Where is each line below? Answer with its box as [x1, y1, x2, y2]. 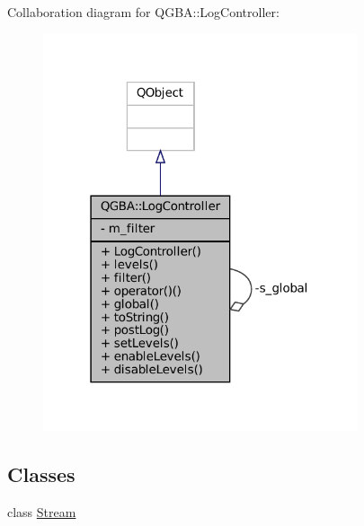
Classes [7, 460, 75, 488]
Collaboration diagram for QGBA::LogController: [7, 3, 280, 21]
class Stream [7, 503, 76, 522]
